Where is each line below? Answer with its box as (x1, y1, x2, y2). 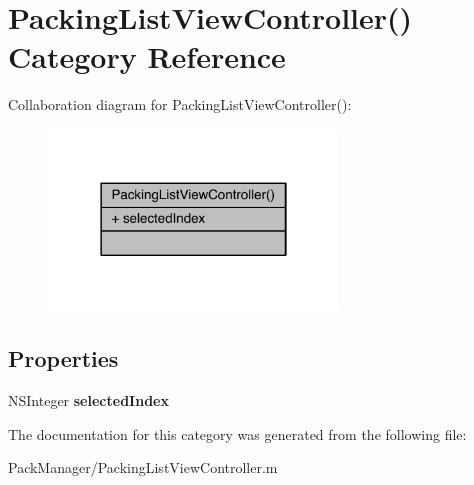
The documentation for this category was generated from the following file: (8, 423, 467, 444)
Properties (8, 343, 119, 374)
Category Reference (8, 36, 286, 77)
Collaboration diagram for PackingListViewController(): (8, 94, 352, 115)
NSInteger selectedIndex (8, 390, 169, 411)
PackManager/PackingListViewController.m (8, 457, 278, 478)
